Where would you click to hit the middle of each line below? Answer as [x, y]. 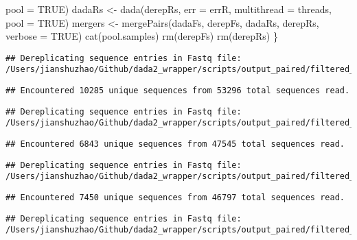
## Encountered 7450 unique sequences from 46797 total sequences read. [175, 198]
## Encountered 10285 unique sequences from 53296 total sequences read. [178, 91]
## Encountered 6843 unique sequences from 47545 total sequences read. [175, 144]
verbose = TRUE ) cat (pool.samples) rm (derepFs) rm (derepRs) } [142, 36]
